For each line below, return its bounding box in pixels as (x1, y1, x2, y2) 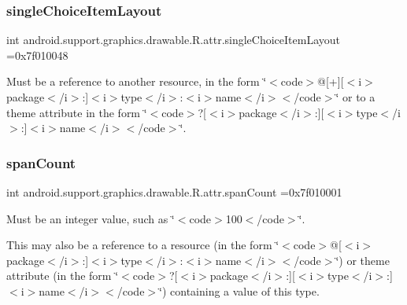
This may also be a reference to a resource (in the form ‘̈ (6, 237, 279, 253)
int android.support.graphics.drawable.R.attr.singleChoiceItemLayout (6, 31, 341, 48)
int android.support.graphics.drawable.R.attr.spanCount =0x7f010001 (6, 184, 342, 200)
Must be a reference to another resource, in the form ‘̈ (6, 73, 267, 90)
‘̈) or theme (335, 252, 390, 268)
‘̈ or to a (335, 89, 376, 105)
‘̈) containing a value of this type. (159, 282, 320, 299)
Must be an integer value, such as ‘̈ (6, 210, 175, 226)
